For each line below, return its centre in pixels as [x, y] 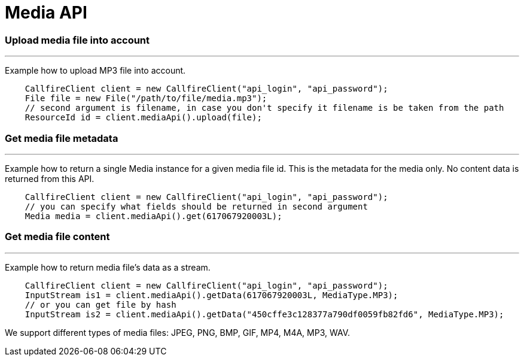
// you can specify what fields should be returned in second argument [196, 206]
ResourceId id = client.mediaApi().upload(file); [143, 118]
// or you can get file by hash [100, 304]
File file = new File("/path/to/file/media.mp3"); [146, 98]
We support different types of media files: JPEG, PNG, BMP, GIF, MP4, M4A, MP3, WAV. [178, 332]
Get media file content [57, 237]
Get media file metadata [62, 138]
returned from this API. [50, 178]
